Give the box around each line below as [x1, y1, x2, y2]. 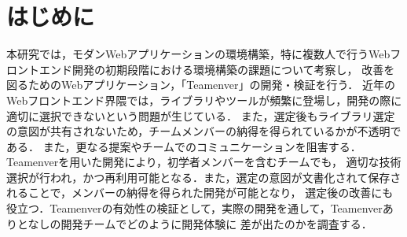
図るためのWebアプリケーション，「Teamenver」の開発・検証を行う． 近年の [6, 76, 395, 93]
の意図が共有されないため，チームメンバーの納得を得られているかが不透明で [6, 123, 401, 139]
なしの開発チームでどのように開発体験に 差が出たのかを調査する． [27, 215, 372, 231]
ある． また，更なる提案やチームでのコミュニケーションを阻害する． [6, 138, 361, 154]
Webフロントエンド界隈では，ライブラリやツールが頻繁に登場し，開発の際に [6, 91, 402, 108]
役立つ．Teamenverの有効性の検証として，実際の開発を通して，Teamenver [6, 200, 383, 217]
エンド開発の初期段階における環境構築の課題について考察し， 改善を [38, 61, 395, 77]
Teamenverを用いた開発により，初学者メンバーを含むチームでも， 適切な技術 [6, 154, 401, 170]
